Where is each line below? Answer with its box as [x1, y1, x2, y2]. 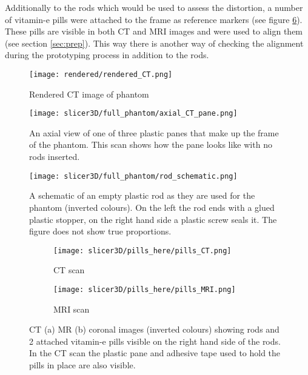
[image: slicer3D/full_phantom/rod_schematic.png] [29, 171, 238, 181]
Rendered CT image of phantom [29, 87, 149, 100]
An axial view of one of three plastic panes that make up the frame [29, 126, 279, 139]
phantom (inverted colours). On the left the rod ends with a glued [29, 201, 275, 213]
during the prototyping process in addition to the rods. [5, 48, 209, 61]
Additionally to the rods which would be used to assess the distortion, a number [5, 1, 303, 13]
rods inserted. [29, 150, 80, 163]
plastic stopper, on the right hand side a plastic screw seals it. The [29, 213, 277, 225]
